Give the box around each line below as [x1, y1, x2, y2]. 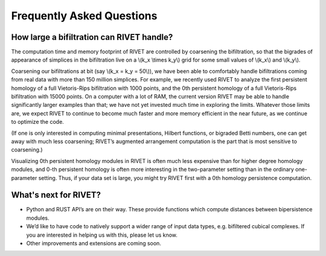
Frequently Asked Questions [11, 9, 158, 22]
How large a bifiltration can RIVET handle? [11, 32, 173, 42]
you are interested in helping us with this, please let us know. [26, 231, 178, 238]
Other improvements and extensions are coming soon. [26, 240, 161, 247]
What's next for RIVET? [11, 190, 101, 200]
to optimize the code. [11, 118, 65, 126]
